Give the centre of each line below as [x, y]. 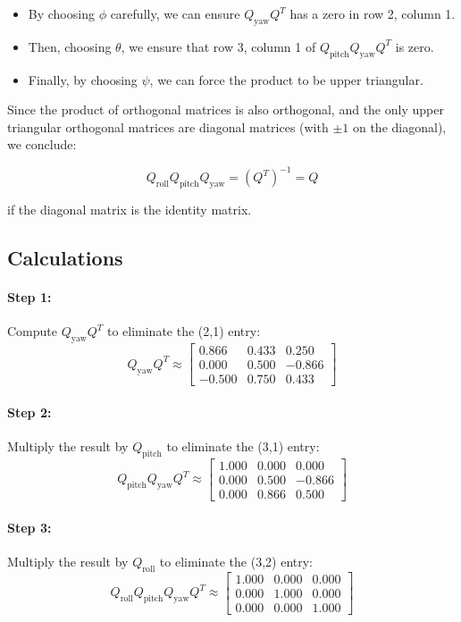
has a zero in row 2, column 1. [373, 13]
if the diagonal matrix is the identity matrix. [130, 210]
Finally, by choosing [83, 79]
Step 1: [29, 297]
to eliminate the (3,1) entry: [243, 446]
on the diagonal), [399, 126]
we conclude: [42, 144]
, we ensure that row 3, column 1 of [218, 46]
